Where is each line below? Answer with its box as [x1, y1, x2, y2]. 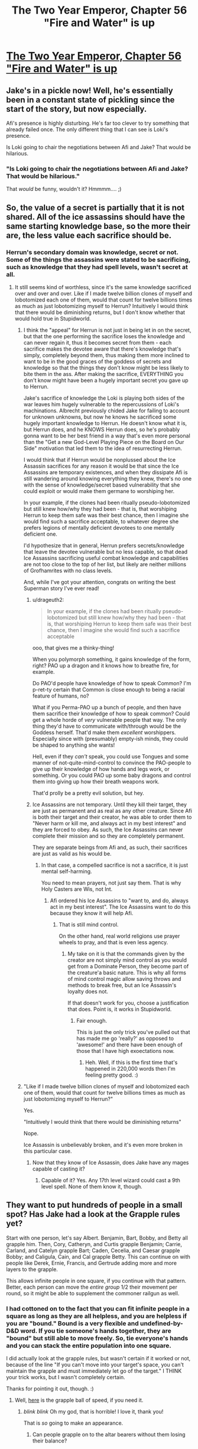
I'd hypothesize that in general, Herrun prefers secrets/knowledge [23, 542, 184, 549]
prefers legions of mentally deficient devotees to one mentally [23, 524, 175, 531]
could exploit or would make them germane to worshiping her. [23, 487, 175, 494]
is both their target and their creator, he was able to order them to [32, 813, 192, 821]
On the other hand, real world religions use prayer [59, 932, 180, 939]
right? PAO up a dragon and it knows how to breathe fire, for [32, 662, 179, 669]
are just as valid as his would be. [32, 850, 112, 857]
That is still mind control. [59, 920, 119, 928]
